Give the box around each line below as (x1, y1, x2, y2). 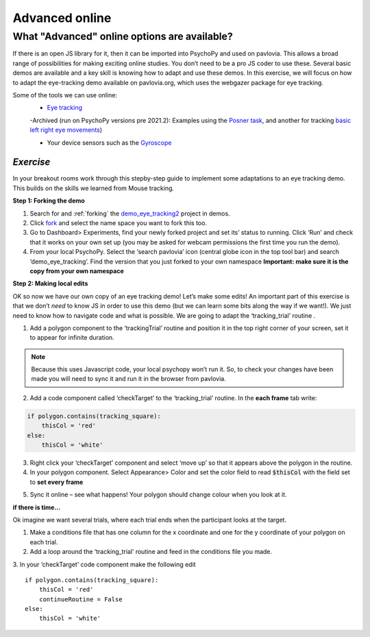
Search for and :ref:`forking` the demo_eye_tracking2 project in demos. (29, 209, 230, 218)
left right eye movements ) (29, 126, 103, 134)
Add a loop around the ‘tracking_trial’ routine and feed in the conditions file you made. (29, 548, 273, 556)
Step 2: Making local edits (12, 279, 88, 288)
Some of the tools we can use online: (12, 91, 118, 99)
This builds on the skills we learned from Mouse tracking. (12, 184, 175, 192)
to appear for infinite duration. (29, 334, 114, 342)
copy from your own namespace (29, 266, 125, 275)
